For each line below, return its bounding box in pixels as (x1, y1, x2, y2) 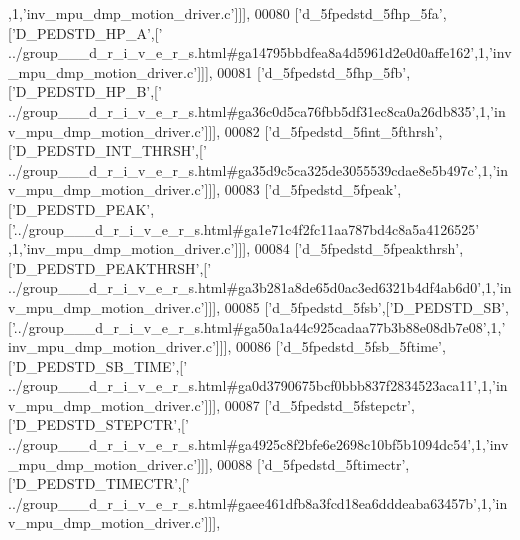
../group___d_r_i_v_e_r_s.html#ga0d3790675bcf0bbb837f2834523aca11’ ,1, (8, 375, 493, 396)
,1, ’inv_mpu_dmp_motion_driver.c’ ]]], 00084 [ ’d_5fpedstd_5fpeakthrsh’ (8, 238, 460, 259)
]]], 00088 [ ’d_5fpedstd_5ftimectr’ (197, 453, 406, 474)
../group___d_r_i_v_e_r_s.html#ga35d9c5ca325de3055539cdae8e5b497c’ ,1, (8, 159, 493, 180)
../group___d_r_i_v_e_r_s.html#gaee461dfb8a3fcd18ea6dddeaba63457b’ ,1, (8, 492, 492, 513)
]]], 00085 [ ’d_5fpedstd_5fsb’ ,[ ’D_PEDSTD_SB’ (204, 296, 505, 317)
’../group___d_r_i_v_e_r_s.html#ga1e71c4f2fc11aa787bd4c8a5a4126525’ (11, 218, 480, 239)
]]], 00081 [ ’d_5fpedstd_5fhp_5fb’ (197, 61, 407, 82)
